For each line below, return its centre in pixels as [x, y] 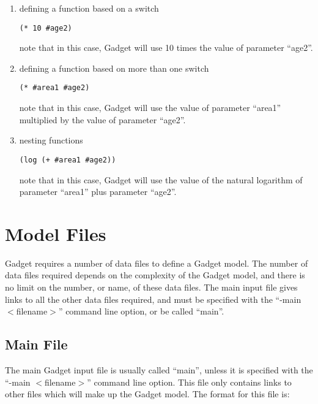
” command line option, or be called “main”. [141, 311]
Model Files [56, 233]
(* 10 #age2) [46, 28]
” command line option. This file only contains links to [189, 382]
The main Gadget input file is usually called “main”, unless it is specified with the [159, 370]
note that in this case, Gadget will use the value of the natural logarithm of [161, 179]
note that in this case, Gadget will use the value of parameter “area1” [150, 108]
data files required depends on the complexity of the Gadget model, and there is [155, 275]
